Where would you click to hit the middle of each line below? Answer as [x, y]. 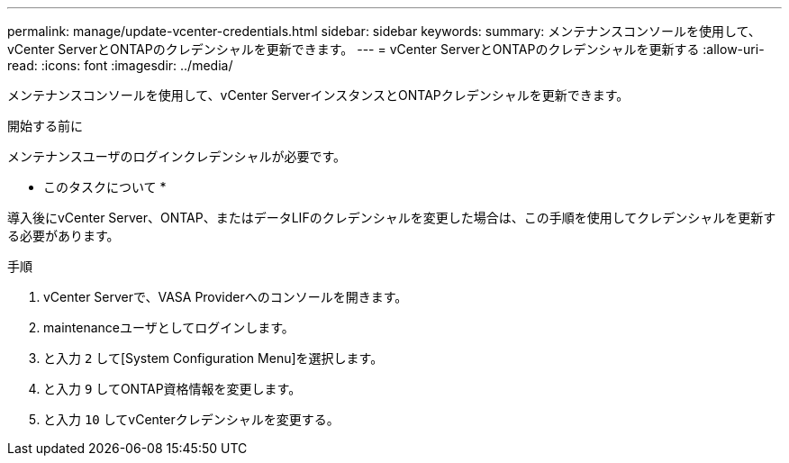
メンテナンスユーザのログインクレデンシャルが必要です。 [177, 156]
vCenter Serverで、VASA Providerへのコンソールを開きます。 [226, 297]
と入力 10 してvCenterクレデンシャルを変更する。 [191, 419]
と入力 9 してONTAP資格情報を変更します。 [172, 389]
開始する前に [45, 126]
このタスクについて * [105, 187]
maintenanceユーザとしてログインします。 [169, 327]
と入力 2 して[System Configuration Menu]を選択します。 [213, 358]
